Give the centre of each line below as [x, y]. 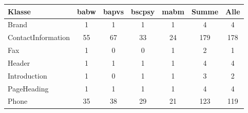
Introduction [27, 75]
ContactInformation [39, 37]
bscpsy [143, 11]
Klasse [19, 11]
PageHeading [28, 88]
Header [19, 62]
